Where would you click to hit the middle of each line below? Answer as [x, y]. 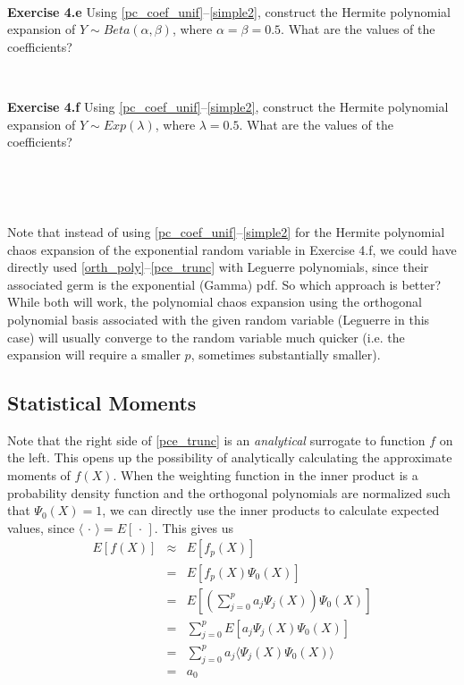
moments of [39, 475]
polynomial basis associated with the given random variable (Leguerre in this [219, 319]
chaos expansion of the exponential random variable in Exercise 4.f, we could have [232, 249]
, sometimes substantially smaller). [286, 355]
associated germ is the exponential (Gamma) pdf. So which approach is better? [224, 284]
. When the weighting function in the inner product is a [266, 475]
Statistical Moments [102, 403]
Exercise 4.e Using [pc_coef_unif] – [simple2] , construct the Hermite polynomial [229, 11]
